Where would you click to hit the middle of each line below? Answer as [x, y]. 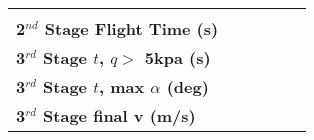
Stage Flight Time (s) [131, 28]
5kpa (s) [177, 57]
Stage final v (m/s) [119, 115]
